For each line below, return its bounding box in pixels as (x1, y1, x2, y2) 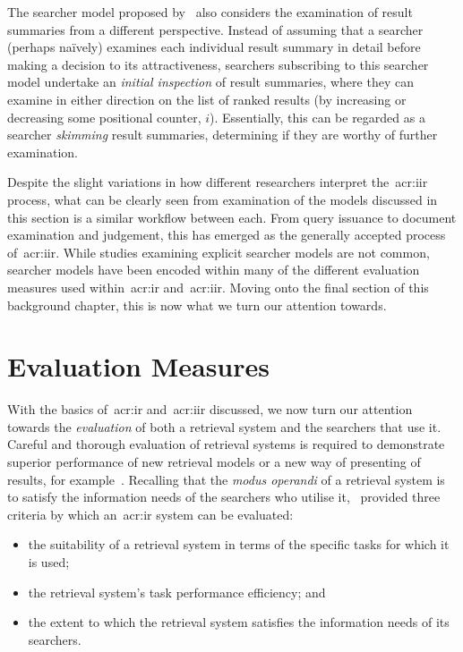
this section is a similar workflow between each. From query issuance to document (7, 207, 457, 226)
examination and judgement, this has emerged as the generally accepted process (7, 225, 446, 244)
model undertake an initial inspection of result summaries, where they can (7, 72, 414, 91)
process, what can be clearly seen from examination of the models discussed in (7, 190, 438, 208)
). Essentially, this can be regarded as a (210, 107, 425, 126)
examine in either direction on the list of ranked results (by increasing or (7, 89, 407, 108)
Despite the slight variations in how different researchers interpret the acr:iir (7, 173, 428, 191)
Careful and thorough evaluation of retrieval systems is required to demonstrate (7, 435, 445, 453)
